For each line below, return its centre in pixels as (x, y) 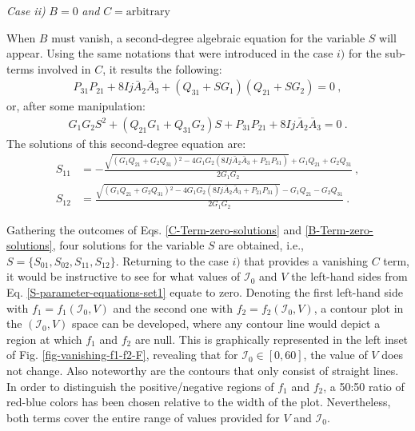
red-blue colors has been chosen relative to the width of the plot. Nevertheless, (199, 402)
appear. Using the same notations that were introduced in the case (170, 53)
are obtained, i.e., (261, 245)
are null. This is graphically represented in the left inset (271, 339)
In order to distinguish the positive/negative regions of (140, 386)
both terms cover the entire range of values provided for (143, 417)
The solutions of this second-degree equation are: (126, 144)
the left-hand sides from (349, 276)
